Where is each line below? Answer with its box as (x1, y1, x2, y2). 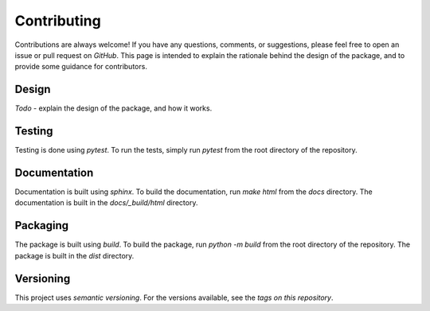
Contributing (14, 12, 101, 29)
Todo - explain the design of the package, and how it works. (14, 103, 213, 113)
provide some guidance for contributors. (14, 62, 147, 72)
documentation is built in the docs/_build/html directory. (14, 198, 198, 208)
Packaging (14, 219, 69, 232)
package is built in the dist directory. (14, 251, 135, 260)
